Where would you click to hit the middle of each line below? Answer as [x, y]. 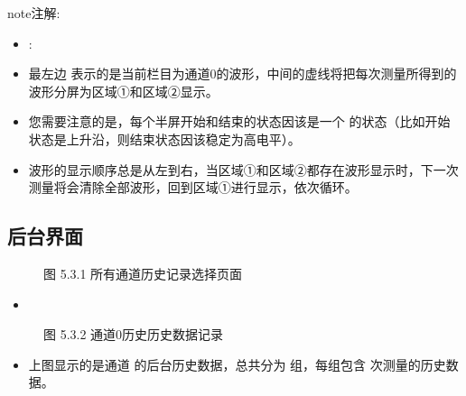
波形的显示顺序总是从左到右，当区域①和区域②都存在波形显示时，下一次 [243, 169]
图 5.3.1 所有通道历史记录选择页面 [143, 273]
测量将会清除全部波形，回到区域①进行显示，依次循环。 [193, 187]
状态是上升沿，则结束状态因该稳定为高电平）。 [164, 138]
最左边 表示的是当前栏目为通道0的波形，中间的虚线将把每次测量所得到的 [242, 74]
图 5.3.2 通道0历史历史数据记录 [134, 334]
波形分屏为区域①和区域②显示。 [123, 91]
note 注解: [34, 13]
